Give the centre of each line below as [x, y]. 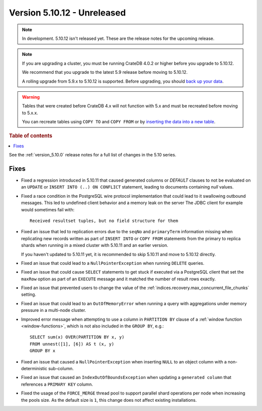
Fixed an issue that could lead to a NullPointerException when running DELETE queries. [113, 263]
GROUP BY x [43, 351]
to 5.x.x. [30, 113]
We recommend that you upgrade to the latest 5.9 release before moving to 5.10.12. [105, 72]
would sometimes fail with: [48, 209]
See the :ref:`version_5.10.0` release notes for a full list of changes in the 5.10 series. [93, 155]
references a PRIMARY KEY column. [57, 384]
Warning [31, 97]
